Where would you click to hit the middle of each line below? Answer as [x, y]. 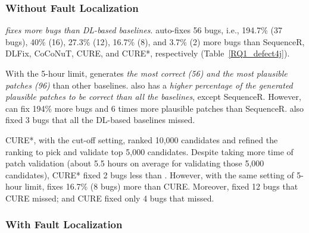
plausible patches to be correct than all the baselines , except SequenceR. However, [153, 97]
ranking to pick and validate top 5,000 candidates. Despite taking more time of [149, 151]
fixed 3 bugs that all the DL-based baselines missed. [100, 120]
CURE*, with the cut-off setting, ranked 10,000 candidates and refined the [142, 139]
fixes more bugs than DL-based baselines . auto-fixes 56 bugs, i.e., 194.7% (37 [144, 30]
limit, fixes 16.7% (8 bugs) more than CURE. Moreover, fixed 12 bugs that [161, 186]
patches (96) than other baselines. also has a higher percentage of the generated [149, 85]
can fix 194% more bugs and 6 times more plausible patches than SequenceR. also [155, 108]
